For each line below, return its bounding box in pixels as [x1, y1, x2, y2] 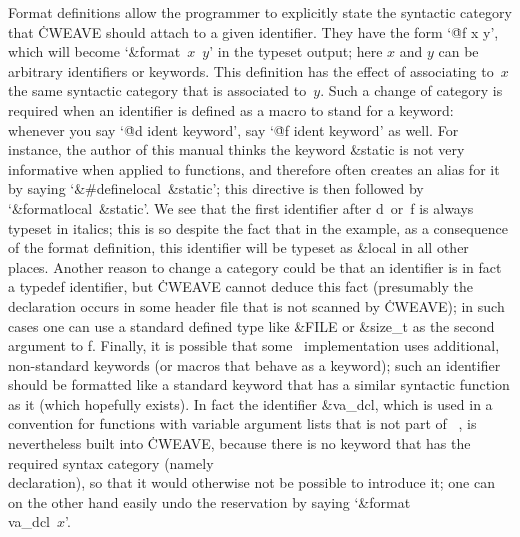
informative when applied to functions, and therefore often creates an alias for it [8, 158, 500, 179]
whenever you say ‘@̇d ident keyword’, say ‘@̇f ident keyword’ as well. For [8, 119, 459, 140]
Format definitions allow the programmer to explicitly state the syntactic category [8, 2, 512, 22]
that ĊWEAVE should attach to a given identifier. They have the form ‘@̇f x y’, [8, 21, 499, 42]
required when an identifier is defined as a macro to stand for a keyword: [8, 99, 454, 120]
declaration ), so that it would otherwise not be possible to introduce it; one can [8, 472, 495, 493]
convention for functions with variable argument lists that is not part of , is [8, 413, 477, 434]
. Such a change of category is [320, 80, 503, 101]
